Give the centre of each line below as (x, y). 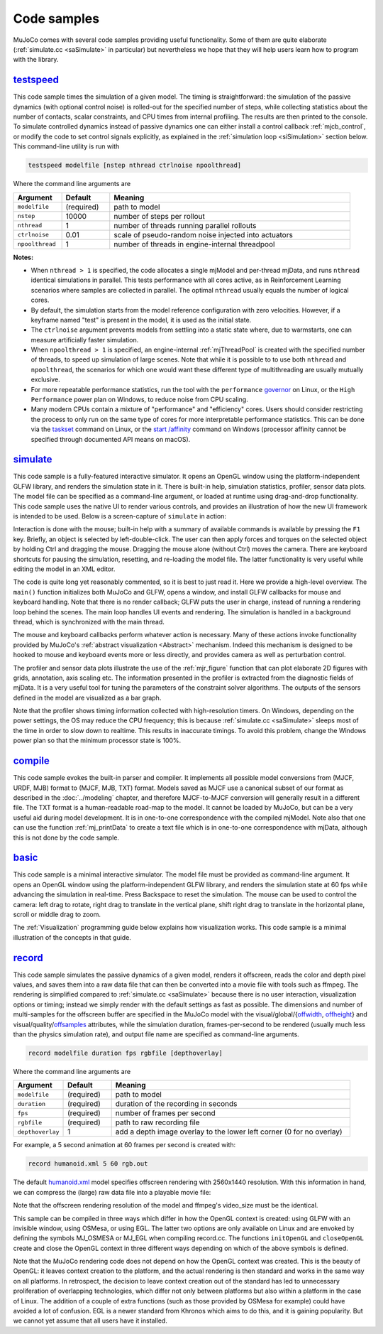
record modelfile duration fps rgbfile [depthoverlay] (125, 1053)
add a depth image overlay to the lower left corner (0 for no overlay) (229, 1132)
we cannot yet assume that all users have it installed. (90, 1321)
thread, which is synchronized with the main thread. (89, 622)
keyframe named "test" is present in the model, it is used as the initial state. (141, 320)
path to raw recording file (157, 1122)
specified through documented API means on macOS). (111, 439)
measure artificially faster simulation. (85, 340)
